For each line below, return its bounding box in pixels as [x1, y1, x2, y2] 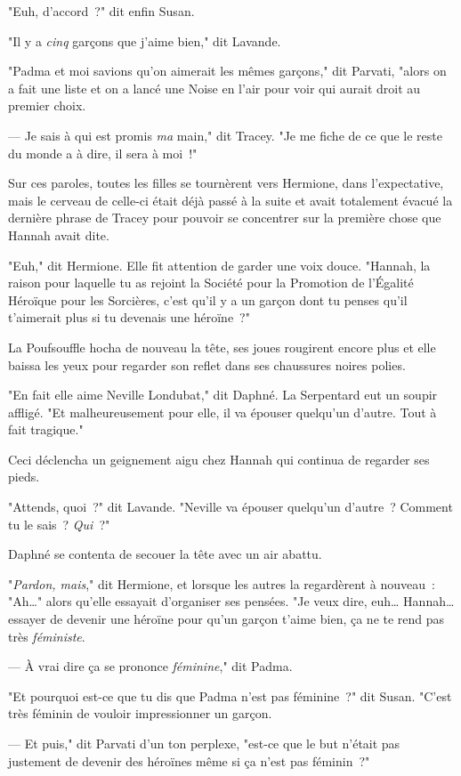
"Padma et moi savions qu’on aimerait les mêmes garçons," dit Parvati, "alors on [8, 61, 447, 80]
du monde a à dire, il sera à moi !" [8, 143, 198, 162]
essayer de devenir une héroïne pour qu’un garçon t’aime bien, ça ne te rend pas [8, 610, 445, 628]
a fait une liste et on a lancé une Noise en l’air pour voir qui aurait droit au [8, 78, 421, 97]
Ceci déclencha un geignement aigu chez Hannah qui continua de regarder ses [8, 449, 430, 468]
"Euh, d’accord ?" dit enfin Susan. [8, 2, 195, 20]
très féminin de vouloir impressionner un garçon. [8, 704, 272, 723]
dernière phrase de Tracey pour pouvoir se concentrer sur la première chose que [8, 208, 441, 227]
